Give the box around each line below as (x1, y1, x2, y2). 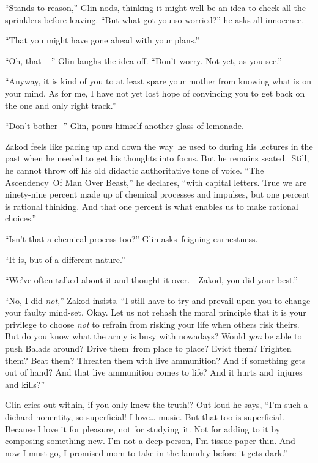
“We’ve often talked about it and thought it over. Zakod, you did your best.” (5, 273, 298, 286)
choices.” (5, 212, 37, 224)
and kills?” (5, 377, 45, 390)
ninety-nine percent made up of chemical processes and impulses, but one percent (5, 188, 310, 201)
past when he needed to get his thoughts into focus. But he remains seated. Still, (5, 152, 309, 165)
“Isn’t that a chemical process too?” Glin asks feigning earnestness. (5, 232, 258, 245)
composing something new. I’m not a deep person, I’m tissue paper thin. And (5, 434, 295, 447)
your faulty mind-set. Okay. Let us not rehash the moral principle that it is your (5, 306, 306, 319)
